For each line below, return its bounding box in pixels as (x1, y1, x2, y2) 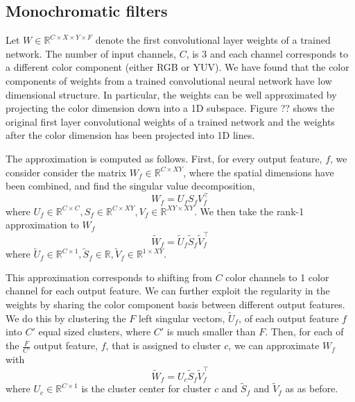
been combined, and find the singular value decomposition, (6, 178, 255, 193)
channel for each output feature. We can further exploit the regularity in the (6, 283, 330, 298)
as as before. (285, 381, 338, 396)
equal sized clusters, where (38, 324, 151, 339)
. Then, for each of (265, 324, 344, 339)
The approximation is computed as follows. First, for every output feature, (6, 151, 322, 165)
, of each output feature (239, 310, 339, 325)
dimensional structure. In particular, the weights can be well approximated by (6, 87, 337, 101)
